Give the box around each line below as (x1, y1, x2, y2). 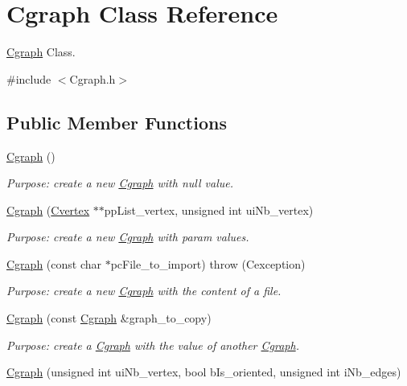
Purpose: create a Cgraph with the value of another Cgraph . (6, 336, 299, 353)
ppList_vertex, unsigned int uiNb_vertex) (104, 201, 314, 218)
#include (6, 70, 51, 87)
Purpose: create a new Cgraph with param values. (6, 228, 249, 245)
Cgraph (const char (6, 255, 101, 272)
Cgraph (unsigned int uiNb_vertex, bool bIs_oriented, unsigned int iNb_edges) (6, 363, 401, 380)
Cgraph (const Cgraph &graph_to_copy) (6, 310, 212, 326)
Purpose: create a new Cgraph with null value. (6, 175, 234, 191)
